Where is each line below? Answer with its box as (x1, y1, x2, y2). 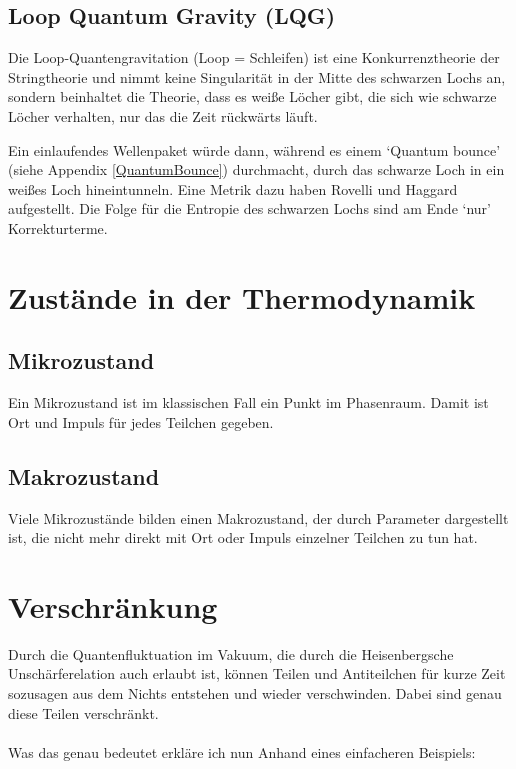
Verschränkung (8, 585, 218, 626)
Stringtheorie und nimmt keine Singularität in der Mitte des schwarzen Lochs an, (8, 66, 506, 87)
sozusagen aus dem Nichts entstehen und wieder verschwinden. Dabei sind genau (8, 683, 502, 704)
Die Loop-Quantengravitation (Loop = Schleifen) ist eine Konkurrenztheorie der (8, 47, 500, 68)
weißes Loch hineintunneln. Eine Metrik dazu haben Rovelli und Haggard (8, 178, 458, 199)
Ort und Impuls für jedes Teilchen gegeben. (8, 411, 274, 432)
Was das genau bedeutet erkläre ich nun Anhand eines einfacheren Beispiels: (8, 741, 476, 762)
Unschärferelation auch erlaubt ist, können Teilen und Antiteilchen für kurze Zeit (8, 663, 506, 684)
